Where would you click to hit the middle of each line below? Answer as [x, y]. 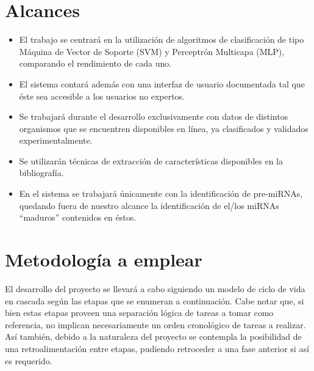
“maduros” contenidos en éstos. [78, 217]
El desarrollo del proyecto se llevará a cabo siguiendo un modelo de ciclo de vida [155, 288]
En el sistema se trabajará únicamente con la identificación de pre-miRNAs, [161, 193]
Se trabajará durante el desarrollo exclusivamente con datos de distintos [154, 116]
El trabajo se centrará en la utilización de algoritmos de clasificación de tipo [162, 39]
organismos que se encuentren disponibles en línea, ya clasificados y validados [164, 128]
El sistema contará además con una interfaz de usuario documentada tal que [162, 83]
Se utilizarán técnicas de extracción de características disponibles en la [151, 160]
